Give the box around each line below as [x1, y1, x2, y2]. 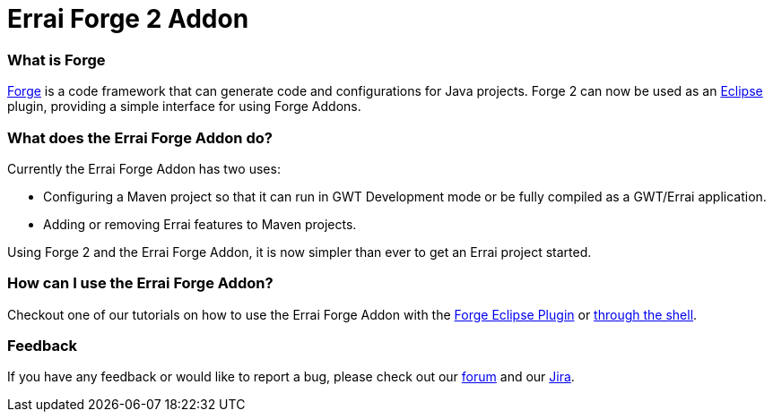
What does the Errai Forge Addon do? [7, 128, 273, 147]
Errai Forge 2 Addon [7, 4, 249, 34]
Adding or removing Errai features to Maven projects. [43, 216, 357, 232]
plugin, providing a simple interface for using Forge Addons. [7, 98, 361, 115]
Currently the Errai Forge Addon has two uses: [7, 160, 281, 176]
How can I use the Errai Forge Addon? [7, 274, 274, 293]
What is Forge [7, 50, 106, 69]
